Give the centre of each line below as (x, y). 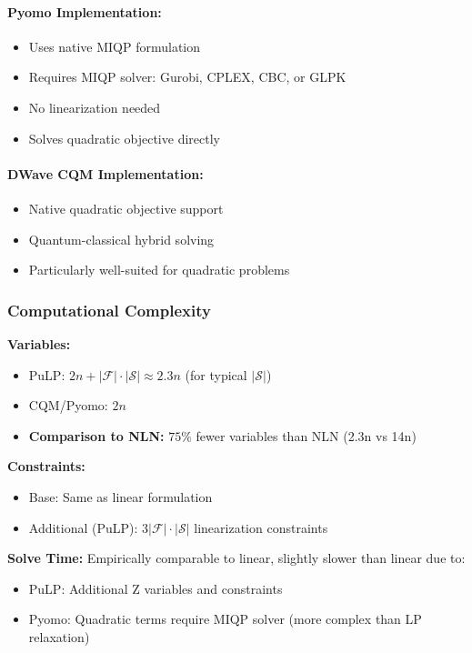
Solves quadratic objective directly (124, 138)
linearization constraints (261, 527)
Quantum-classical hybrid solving (121, 239)
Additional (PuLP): (83, 527)
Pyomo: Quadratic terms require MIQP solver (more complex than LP (225, 619)
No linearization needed (95, 107)
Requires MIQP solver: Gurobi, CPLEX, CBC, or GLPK (187, 77)
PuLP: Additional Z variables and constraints (156, 588)
